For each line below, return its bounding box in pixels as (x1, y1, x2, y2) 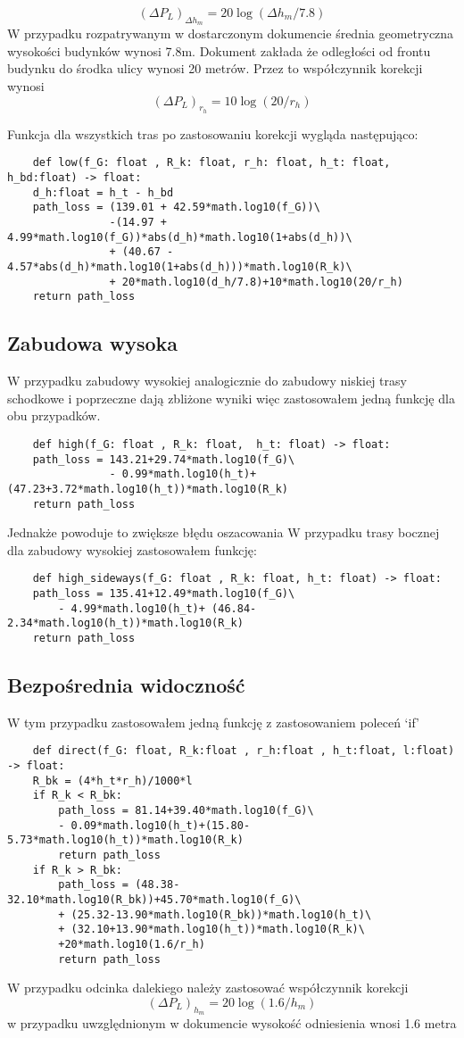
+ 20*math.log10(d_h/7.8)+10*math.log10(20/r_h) (109, 275, 403, 288)
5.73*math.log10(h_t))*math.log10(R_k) (7, 834, 244, 847)
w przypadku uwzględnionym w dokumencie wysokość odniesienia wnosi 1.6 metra (7, 1014, 457, 1033)
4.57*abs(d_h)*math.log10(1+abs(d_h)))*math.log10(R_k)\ (7, 260, 352, 273)
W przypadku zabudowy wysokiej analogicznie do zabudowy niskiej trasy (7, 371, 407, 390)
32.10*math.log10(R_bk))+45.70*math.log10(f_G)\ (7, 893, 302, 907)
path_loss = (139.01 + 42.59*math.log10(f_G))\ (32, 201, 320, 214)
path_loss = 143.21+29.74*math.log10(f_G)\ (32, 453, 295, 466)
